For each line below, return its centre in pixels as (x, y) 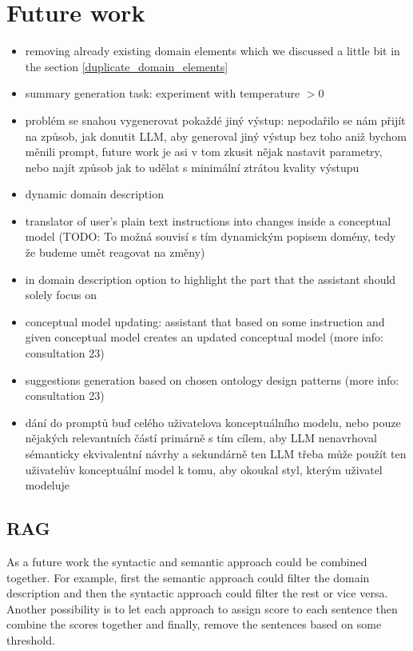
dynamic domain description (94, 194)
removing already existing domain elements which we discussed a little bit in (212, 51)
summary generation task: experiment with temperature (163, 93)
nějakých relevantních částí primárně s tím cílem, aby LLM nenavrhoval (201, 438)
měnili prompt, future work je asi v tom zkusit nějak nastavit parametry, (204, 152)
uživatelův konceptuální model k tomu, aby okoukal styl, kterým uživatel (204, 469)
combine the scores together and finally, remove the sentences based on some (194, 624)
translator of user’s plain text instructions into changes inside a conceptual (208, 220)
